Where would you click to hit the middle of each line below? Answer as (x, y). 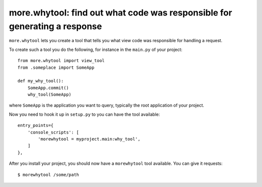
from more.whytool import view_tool (61, 61)
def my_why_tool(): (41, 81)
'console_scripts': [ (53, 132)
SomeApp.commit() (48, 88)
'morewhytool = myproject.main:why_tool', (89, 139)
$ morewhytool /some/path (49, 175)
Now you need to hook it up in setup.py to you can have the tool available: (84, 114)
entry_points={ (36, 125)
